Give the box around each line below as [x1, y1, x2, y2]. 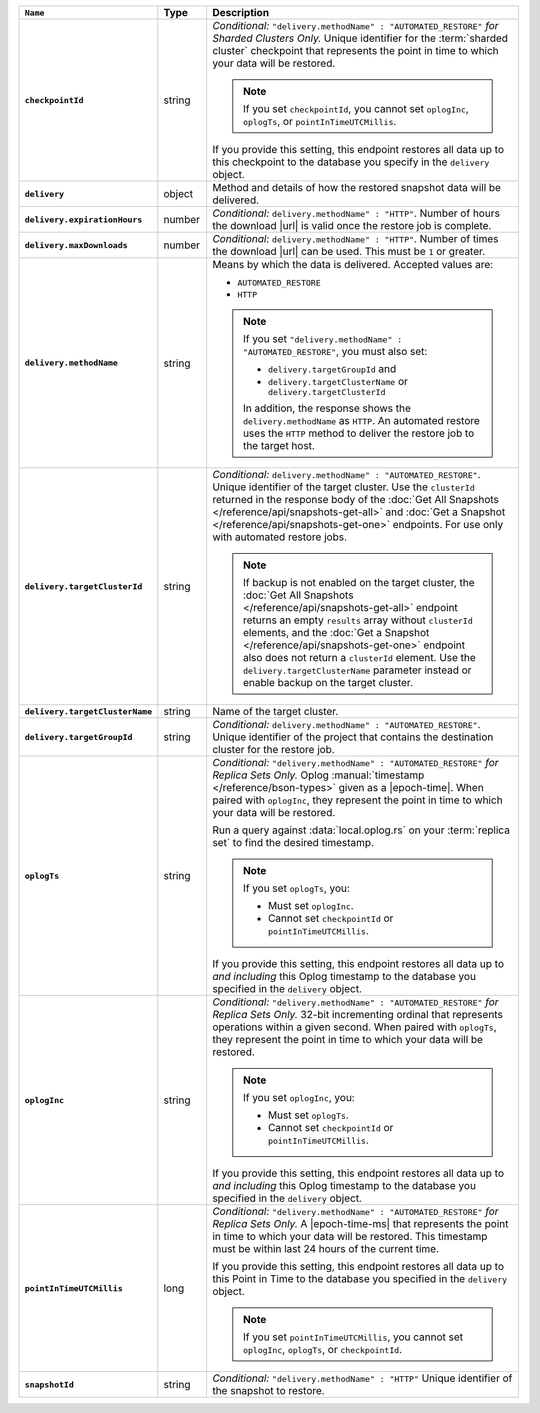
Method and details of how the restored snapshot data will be [211, 181, 502, 194]
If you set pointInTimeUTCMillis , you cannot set [242, 1330, 464, 1344]
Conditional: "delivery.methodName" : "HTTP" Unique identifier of [211, 1371, 513, 1385]
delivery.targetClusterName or [267, 375, 409, 388]
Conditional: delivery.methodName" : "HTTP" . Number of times [211, 232, 499, 245]
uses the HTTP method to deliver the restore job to [242, 426, 475, 440]
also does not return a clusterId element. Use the [242, 651, 477, 664]
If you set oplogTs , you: [242, 881, 350, 895]
